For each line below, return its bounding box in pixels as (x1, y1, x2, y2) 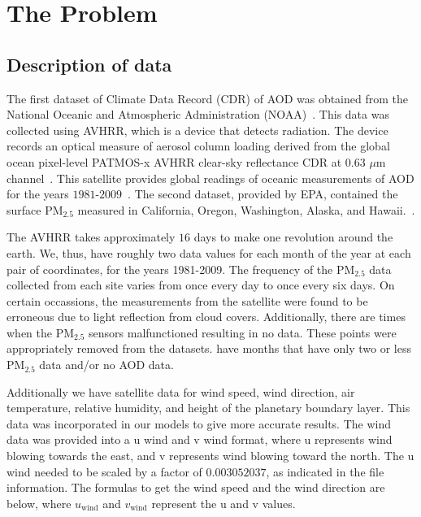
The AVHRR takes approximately (7, 228, 176, 245)
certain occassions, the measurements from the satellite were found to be (7, 292, 368, 309)
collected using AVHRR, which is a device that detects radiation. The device (7, 121, 388, 138)
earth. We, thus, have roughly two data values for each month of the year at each (7, 244, 411, 261)
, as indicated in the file (266, 463, 384, 480)
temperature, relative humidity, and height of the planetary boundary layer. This (7, 399, 410, 416)
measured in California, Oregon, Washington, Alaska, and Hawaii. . (77, 201, 415, 218)
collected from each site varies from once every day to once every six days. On (7, 276, 395, 293)
